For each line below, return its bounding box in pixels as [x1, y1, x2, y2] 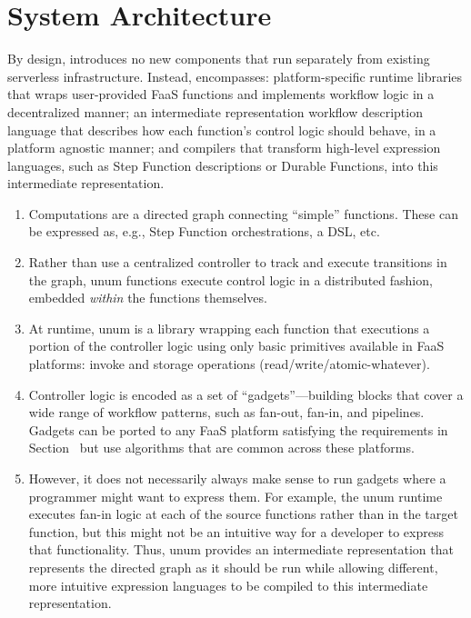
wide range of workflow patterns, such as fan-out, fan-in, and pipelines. [28, 403, 425, 422]
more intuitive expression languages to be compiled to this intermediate [28, 575, 428, 594]
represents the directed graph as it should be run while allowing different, [28, 557, 438, 576]
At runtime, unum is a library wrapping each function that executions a [28, 318, 430, 337]
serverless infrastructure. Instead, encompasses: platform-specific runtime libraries [7, 66, 463, 85]
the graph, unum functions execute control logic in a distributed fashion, [28, 270, 433, 289]
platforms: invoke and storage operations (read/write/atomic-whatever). [28, 354, 430, 374]
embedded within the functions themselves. [28, 288, 267, 307]
